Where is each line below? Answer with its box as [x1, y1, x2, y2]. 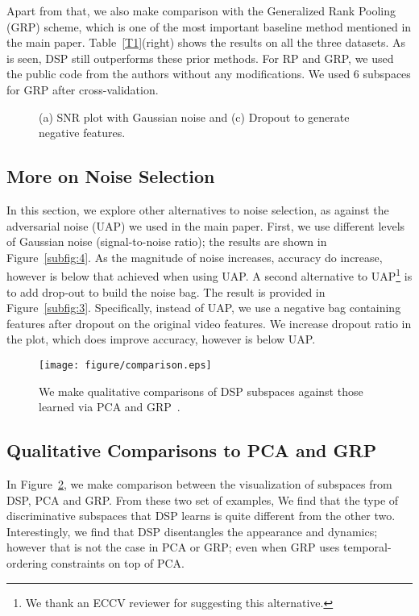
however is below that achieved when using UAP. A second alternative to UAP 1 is [6, 265, 413, 284]
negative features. [39, 124, 126, 141]
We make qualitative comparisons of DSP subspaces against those [39, 382, 363, 399]
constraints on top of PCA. [51, 554, 185, 571]
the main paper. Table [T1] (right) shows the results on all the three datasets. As [6, 34, 405, 51]
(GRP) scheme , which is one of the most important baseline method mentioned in [6, 18, 412, 35]
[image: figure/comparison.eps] [39, 359, 212, 371]
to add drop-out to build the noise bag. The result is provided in [6, 283, 326, 300]
